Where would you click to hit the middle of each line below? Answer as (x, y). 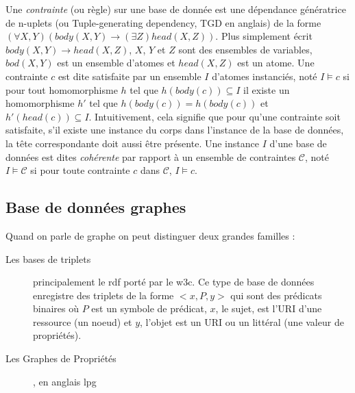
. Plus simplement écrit (264, 36)
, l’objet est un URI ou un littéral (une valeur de (242, 321)
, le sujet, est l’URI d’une (269, 308)
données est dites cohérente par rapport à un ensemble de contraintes (151, 156)
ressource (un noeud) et (83, 321)
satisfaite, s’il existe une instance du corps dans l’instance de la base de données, (175, 130)
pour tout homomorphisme (62, 89)
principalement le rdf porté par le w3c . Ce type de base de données (174, 282)
